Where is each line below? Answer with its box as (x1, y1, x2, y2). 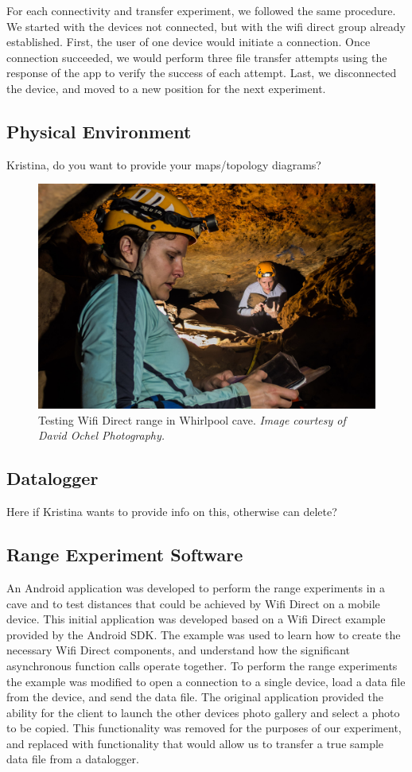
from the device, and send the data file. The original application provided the (6, 689, 383, 705)
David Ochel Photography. (38, 427, 165, 444)
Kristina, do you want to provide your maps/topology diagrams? (6, 156, 321, 173)
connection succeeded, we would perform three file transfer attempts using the (6, 48, 387, 65)
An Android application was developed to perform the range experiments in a (6, 579, 385, 595)
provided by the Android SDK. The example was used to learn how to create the (6, 626, 401, 642)
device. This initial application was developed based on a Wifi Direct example (6, 611, 386, 627)
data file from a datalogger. (6, 751, 139, 767)
